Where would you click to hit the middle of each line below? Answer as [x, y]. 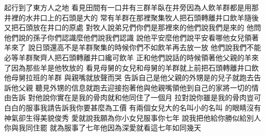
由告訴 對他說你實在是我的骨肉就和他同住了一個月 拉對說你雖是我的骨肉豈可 [133, 97]
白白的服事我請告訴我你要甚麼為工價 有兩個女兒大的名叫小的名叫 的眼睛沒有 [133, 107]
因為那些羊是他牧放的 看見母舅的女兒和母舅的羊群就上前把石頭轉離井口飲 [135, 67]
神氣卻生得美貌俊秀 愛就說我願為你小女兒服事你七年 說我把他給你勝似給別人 [133, 117]
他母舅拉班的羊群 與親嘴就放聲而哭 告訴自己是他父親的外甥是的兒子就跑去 [129, 77]
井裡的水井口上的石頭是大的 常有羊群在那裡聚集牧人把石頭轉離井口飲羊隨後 [131, 17]
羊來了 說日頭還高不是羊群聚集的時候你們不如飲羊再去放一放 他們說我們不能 [133, 47]
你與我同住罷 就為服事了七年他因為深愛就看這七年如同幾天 [103, 128]
